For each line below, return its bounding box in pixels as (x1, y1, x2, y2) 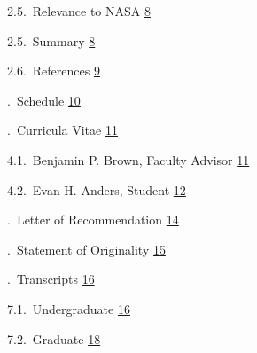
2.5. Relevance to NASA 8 (7, 2, 151, 20)
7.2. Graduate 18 (7, 329, 101, 348)
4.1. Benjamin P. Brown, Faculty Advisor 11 (7, 150, 250, 169)
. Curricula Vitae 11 (7, 121, 118, 139)
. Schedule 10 (7, 90, 81, 109)
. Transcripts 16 (7, 270, 95, 288)
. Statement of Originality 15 (7, 239, 166, 258)
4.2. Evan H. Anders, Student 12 (7, 180, 186, 199)
